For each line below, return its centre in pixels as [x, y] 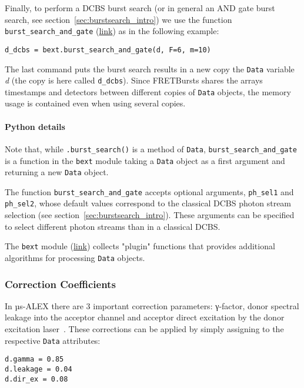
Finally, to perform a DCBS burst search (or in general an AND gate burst [140, 8]
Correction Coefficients [60, 284]
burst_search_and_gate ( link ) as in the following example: [112, 31]
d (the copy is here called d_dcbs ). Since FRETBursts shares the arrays [134, 80]
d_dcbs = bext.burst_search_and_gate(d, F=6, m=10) [108, 50]
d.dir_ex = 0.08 [36, 379]
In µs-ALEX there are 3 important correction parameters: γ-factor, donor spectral [152, 305]
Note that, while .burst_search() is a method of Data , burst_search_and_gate [151, 148]
